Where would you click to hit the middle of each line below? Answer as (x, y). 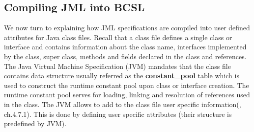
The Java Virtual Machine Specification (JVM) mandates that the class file (117, 66)
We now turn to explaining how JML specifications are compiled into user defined (127, 28)
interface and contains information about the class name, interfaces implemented (125, 47)
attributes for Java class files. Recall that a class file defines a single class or (118, 37)
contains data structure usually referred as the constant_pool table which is (122, 76)
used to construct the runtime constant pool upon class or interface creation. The (127, 85)
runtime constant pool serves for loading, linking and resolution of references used (127, 95)
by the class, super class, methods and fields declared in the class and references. (125, 56)
